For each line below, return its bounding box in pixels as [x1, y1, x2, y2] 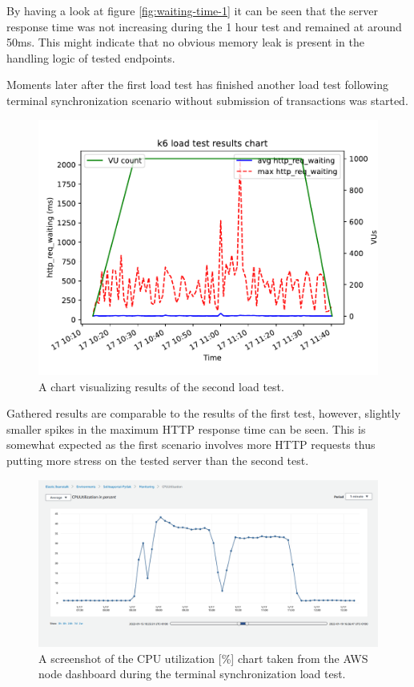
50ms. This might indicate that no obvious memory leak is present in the [6, 34, 364, 51]
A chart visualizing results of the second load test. [38, 378, 284, 394]
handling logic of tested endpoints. [6, 49, 175, 66]
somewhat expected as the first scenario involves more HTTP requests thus [6, 436, 376, 453]
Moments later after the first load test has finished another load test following [6, 76, 389, 93]
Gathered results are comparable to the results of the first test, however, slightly [6, 405, 401, 422]
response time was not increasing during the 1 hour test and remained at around [6, 18, 402, 34]
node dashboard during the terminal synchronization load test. [38, 665, 346, 682]
